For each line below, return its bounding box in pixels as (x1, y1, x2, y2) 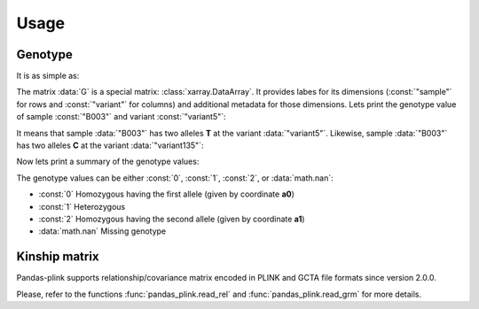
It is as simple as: (16, 71, 80, 81)
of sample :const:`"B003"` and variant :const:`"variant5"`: (16, 112, 226, 122)
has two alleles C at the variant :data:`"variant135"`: (16, 140, 204, 151)
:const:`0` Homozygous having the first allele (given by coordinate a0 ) (38, 189, 294, 199)
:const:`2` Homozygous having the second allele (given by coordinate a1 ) (38, 213, 305, 224)
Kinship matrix (16, 249, 99, 265)
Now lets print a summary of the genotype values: (16, 156, 200, 167)
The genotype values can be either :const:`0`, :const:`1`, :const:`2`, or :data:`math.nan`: (16, 173, 334, 183)
